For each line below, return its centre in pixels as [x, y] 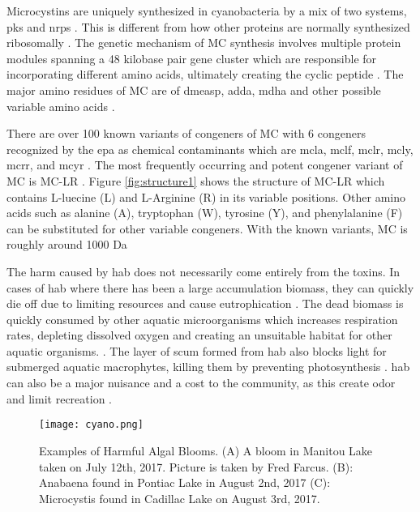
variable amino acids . [61, 106]
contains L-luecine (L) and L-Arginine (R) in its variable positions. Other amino [206, 196]
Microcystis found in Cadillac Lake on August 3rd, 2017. [180, 498]
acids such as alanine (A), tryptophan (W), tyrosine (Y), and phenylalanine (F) [205, 213]
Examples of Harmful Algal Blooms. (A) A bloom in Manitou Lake [206, 450]
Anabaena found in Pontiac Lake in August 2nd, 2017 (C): [185, 482]
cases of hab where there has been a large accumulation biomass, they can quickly [210, 287]
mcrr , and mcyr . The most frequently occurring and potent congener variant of [205, 165]
